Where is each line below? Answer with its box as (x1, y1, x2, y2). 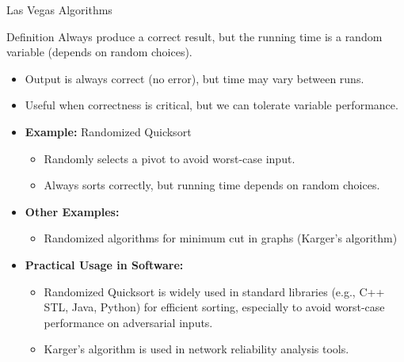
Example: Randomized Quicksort (25, 123, 192, 139)
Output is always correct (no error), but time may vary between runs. (25, 70, 364, 86)
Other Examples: (25, 203, 120, 219)
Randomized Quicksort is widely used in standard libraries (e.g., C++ (44, 283, 385, 299)
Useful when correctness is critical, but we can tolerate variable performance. (25, 97, 398, 113)
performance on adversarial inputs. (44, 314, 213, 330)
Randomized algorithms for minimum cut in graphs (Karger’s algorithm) (44, 230, 398, 246)
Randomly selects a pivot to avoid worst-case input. (44, 150, 295, 166)
